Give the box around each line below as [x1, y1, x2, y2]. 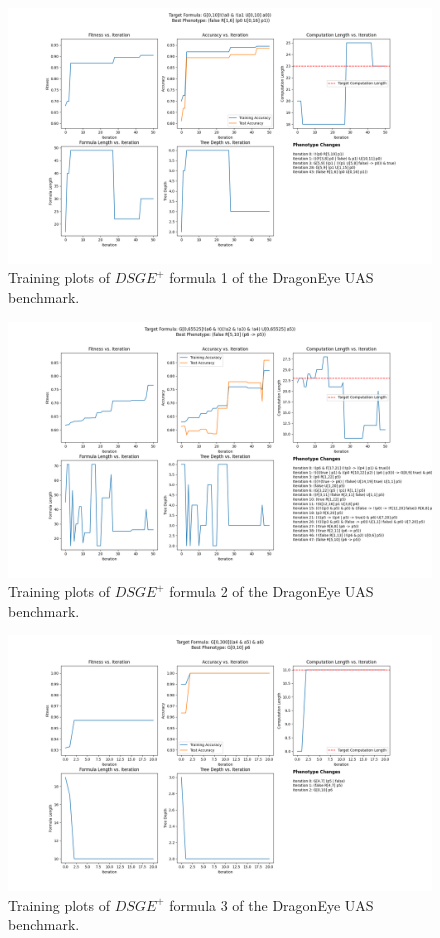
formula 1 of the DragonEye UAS [169, 267, 374, 288]
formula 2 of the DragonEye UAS [169, 581, 374, 602]
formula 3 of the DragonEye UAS [169, 894, 374, 915]
